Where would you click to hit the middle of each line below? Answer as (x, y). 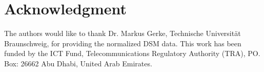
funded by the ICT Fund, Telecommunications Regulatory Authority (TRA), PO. (132, 53)
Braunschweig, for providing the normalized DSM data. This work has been (123, 43)
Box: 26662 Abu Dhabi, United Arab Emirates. (78, 63)
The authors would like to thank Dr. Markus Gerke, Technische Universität (123, 33)
